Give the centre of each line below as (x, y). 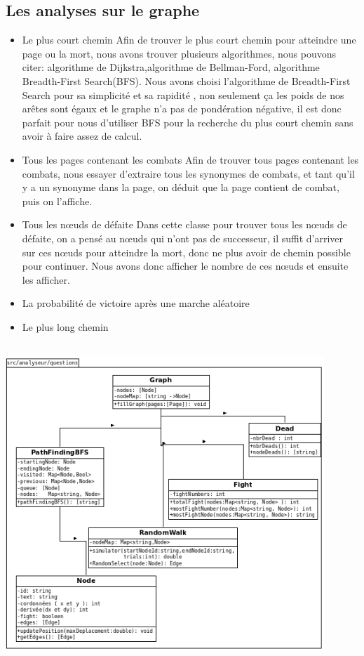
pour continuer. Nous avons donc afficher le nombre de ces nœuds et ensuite (185, 266)
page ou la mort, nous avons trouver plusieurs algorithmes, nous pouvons (179, 53)
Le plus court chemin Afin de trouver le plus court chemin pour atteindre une (189, 40)
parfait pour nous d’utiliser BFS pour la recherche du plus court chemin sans (188, 122)
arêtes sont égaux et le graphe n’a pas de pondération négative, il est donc (182, 109)
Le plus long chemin (65, 326)
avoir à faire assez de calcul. (82, 136)
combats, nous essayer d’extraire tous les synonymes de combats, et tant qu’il (188, 173)
